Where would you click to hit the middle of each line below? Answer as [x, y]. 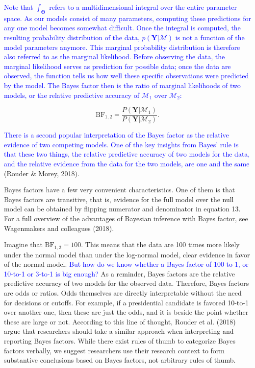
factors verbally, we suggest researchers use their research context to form [114, 350]
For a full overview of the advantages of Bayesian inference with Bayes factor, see [126, 218]
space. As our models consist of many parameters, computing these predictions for [127, 18]
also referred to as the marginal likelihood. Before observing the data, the [115, 57]
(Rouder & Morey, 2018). [42, 173]
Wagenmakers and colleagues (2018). [59, 228]
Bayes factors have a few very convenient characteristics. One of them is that [120, 190]
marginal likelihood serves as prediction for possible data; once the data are [117, 66]
